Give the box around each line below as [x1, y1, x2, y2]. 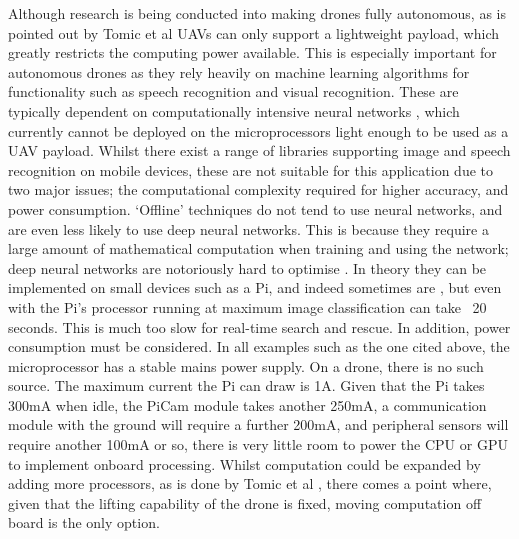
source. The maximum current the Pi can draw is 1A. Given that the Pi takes [8, 375, 485, 396]
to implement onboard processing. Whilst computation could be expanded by [8, 453, 481, 474]
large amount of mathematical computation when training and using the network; [8, 238, 509, 259]
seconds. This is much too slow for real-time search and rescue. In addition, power [8, 316, 511, 337]
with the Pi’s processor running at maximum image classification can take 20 [8, 296, 487, 317]
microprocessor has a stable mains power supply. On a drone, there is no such [8, 355, 484, 376]
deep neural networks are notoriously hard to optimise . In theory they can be [8, 257, 487, 278]
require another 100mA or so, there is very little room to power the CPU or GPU [8, 434, 508, 455]
